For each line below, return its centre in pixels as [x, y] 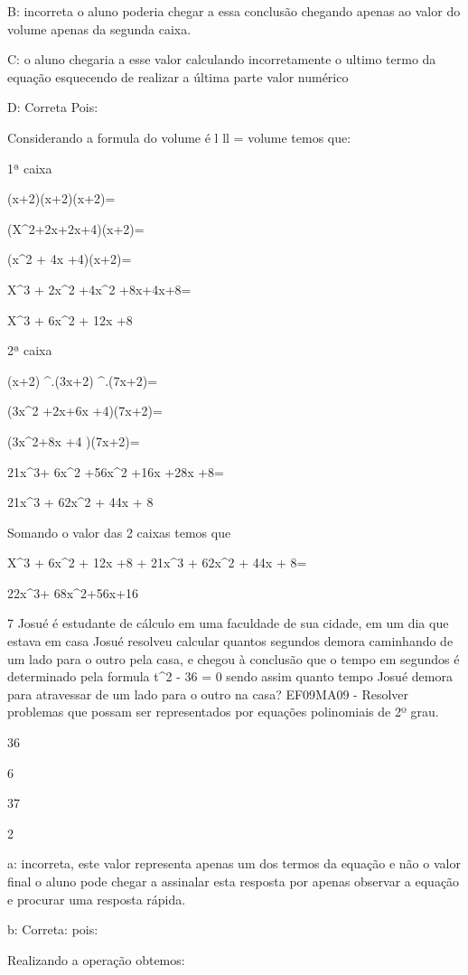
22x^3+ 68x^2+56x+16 [73, 592]
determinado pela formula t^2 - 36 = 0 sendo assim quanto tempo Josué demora [230, 676]
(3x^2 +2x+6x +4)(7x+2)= [85, 411]
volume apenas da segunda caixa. [99, 28]
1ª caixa [30, 168]
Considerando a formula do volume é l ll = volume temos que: [179, 137]
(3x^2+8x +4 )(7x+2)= [74, 441]
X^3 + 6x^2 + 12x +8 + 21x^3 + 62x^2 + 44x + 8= [157, 562]
